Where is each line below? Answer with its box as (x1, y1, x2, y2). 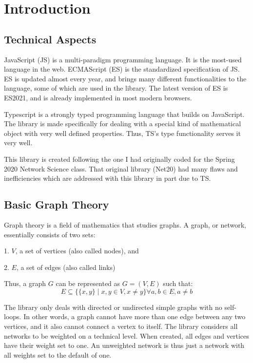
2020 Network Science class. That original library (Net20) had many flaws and (4, 163, 238, 173)
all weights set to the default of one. (4, 349, 112, 360)
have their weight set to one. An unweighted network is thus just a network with (4, 340, 245, 350)
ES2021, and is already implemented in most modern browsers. (4, 92, 192, 102)
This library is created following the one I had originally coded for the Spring (4, 153, 235, 164)
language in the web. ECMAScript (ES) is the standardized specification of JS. (4, 64, 240, 74)
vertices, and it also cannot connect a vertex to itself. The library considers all (4, 321, 238, 331)
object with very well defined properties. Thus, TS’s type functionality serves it (4, 128, 241, 138)
